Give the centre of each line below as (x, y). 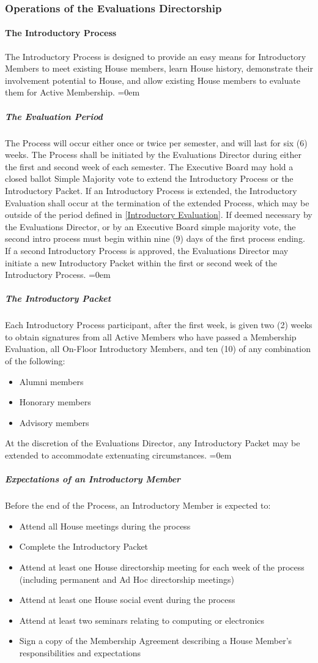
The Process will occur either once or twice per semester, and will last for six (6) (156, 142)
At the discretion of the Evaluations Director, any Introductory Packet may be (153, 443)
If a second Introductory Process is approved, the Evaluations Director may (147, 250)
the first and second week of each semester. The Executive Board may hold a (149, 166)
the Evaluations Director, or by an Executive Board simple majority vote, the (150, 226)
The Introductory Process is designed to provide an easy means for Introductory (156, 56)
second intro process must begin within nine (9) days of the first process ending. (155, 238)
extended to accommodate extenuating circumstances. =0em (118, 455)
